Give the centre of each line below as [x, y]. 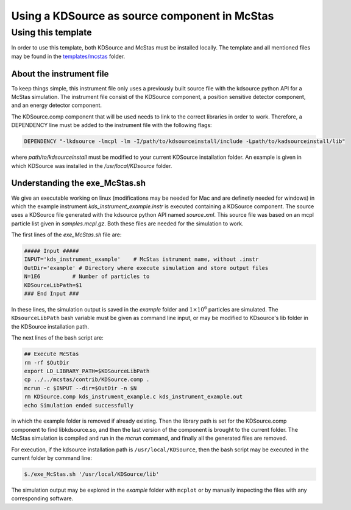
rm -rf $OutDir [47, 362]
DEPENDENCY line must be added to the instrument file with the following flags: [112, 125]
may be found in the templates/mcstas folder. [68, 56]
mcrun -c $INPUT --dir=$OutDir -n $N [80, 388]
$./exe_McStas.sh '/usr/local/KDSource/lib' [92, 474]
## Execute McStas [51, 354]
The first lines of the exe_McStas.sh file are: [66, 235]
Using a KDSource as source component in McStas [143, 16]
